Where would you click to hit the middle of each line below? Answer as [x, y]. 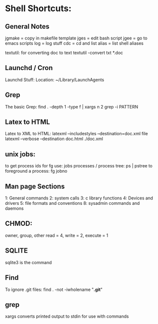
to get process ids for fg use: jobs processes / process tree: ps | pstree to [79, 166]
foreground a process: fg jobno [36, 171]
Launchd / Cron [29, 68]
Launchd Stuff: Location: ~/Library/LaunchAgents [55, 80]
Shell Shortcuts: [38, 9]
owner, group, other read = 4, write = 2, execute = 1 [57, 235]
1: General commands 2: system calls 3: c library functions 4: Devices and [79, 198]
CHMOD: [19, 224]
